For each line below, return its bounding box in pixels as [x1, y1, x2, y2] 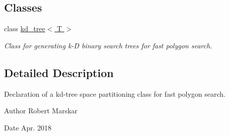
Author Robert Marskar [4, 105, 78, 116]
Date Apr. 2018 [4, 122, 52, 132]
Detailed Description [4, 64, 114, 80]
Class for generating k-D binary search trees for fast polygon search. [4, 40, 212, 50]
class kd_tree [4, 23, 45, 34]
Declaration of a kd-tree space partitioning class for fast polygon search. [4, 88, 225, 99]
